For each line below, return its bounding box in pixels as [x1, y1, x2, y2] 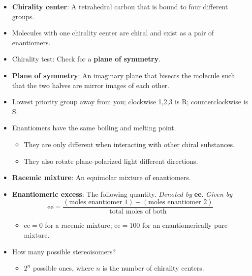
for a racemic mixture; [45, 220, 112, 230]
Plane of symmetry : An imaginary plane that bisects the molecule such [12, 70, 235, 80]
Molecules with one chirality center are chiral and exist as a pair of [12, 28, 214, 38]
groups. [12, 11, 34, 21]
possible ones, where [32, 263, 94, 273]
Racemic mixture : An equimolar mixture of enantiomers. [12, 172, 191, 183]
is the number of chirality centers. [102, 263, 204, 273]
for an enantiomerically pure [142, 220, 228, 230]
